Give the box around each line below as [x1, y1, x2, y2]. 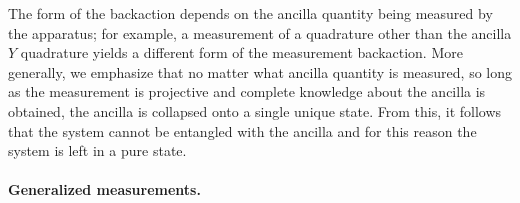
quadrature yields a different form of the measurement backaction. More [20, 42, 463, 63]
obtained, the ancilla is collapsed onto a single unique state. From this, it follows [8, 100, 502, 121]
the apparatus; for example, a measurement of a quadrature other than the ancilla [8, 22, 512, 43]
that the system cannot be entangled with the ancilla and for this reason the [8, 120, 477, 141]
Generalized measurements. [8, 179, 201, 200]
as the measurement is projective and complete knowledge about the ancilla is [8, 81, 486, 102]
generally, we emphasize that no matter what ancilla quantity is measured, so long [8, 61, 513, 82]
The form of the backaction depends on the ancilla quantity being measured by [8, 3, 493, 23]
